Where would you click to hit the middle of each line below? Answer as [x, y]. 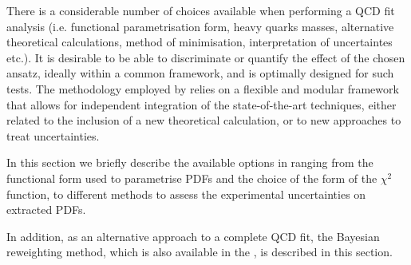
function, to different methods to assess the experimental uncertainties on [186, 194]
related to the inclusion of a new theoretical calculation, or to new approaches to [204, 120]
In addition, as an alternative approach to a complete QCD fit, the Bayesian [193, 236]
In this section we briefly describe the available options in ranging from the [190, 162]
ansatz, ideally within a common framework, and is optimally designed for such [200, 73]
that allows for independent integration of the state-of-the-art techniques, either [202, 104]
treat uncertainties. [53, 135]
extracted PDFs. [46, 210]
